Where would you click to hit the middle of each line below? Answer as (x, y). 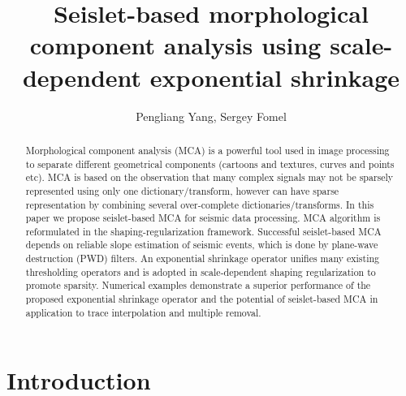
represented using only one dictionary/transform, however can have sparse (182, 190)
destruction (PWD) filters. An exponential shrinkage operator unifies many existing (203, 258)
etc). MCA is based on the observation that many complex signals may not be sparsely (209, 177)
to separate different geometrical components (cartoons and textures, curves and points (210, 164)
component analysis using (175, 45)
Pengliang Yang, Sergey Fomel (211, 116)
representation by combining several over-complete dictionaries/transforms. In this (200, 204)
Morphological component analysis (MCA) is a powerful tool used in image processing (207, 150)
